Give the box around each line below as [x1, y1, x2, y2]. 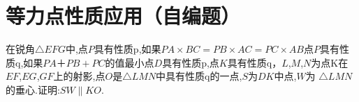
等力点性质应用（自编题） [6, 1, 241, 30]
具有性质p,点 [162, 55, 219, 69]
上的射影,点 [53, 69, 105, 83]
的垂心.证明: [6, 82, 60, 96]
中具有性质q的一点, [156, 69, 242, 83]
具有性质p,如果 [94, 42, 161, 56]
